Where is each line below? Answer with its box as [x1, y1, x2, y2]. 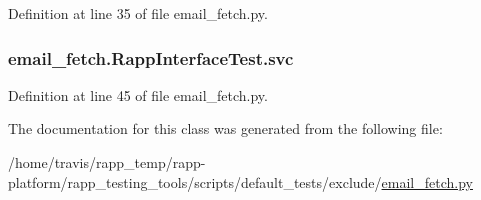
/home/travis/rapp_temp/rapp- [8, 152, 206, 172]
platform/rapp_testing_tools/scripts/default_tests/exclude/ [8, 171, 382, 192]
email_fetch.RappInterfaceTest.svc [8, 45, 294, 70]
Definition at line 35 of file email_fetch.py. [8, 3, 268, 23]
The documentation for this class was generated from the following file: [8, 118, 443, 139]
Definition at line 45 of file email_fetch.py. [8, 84, 268, 105]
